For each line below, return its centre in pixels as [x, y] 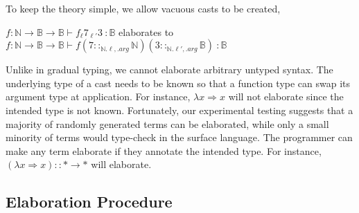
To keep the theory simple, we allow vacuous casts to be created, [143, 8]
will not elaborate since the [286, 96]
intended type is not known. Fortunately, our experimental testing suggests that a [179, 110]
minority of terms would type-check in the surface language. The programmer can [179, 137]
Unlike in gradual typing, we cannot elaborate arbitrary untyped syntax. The [169, 70]
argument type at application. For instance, [98, 96]
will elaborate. [121, 164]
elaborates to [146, 31]
